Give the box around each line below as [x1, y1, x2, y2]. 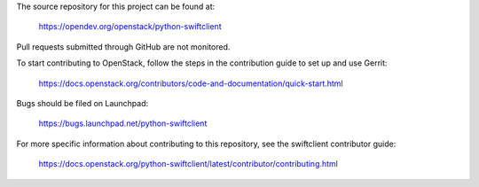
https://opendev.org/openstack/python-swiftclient [38, 21, 222, 32]
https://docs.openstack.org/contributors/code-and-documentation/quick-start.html [38, 78, 343, 89]
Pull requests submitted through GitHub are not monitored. [16, 41, 231, 52]
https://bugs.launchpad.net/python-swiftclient [38, 118, 208, 129]
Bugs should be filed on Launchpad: [16, 97, 149, 108]
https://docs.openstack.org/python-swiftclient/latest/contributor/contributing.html [38, 159, 339, 169]
